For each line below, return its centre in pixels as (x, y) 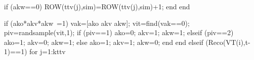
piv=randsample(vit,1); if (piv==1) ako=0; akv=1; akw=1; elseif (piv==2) (119, 32)
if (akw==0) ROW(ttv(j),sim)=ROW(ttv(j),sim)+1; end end (97, 6)
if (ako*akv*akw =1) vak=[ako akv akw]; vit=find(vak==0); (97, 23)
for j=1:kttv (48, 51)
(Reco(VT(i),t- (228, 42)
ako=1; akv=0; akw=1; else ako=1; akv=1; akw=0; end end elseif (104, 42)
